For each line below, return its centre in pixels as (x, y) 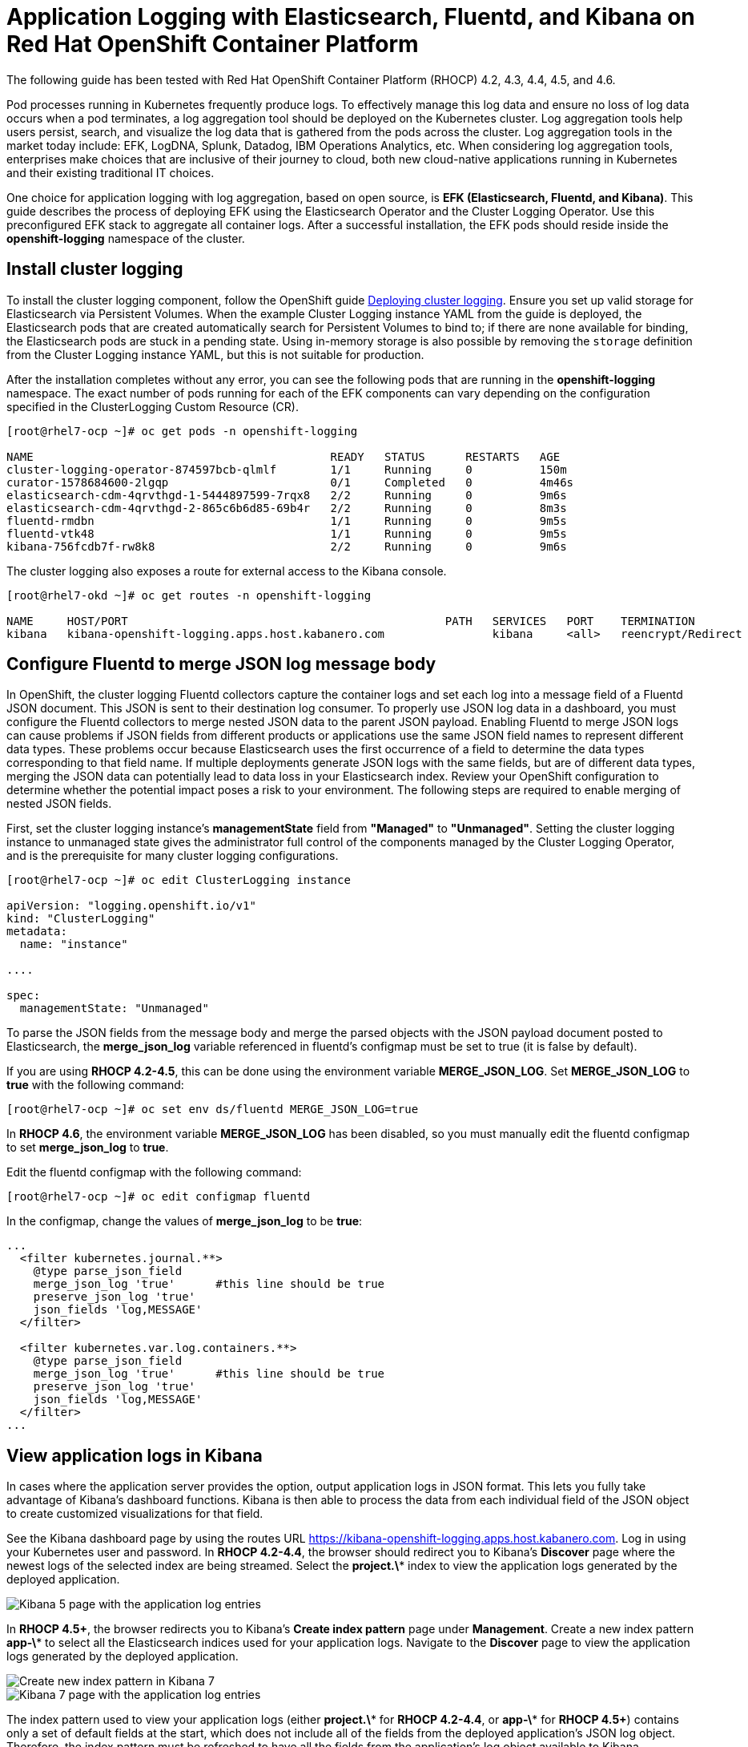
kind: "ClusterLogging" (81, 919)
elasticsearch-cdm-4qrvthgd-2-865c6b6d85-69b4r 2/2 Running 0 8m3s (287, 508)
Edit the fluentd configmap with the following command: (154, 1172)
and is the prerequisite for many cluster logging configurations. (173, 856)
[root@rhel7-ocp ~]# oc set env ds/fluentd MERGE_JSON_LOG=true (213, 1110)
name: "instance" (74, 944)
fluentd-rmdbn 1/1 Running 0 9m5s (287, 520)
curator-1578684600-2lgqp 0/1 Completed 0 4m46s (290, 482)
